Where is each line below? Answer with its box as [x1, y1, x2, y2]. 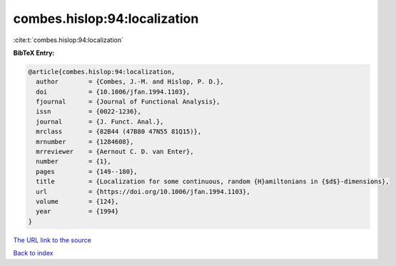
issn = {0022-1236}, [36, 108, 142, 116]
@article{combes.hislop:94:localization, [28, 68, 176, 76]
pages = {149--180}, [36, 168, 138, 175]
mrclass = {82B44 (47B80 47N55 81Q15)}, [36, 128, 202, 135]
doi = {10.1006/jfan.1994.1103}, [36, 88, 191, 96]
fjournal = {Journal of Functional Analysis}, [36, 98, 220, 106]
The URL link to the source [13, 235, 92, 244]
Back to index [13, 249, 54, 257]
